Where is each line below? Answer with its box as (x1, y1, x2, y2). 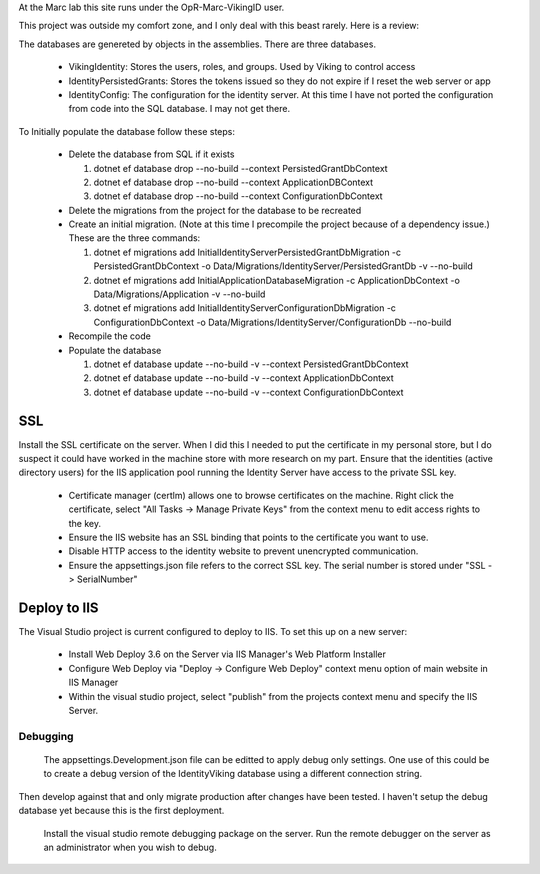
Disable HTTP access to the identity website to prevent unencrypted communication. (68, 545, 419, 557)
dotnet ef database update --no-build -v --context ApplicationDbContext (93, 372, 394, 384)
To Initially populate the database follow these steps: (18, 125, 235, 137)
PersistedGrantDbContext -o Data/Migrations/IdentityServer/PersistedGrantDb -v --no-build (93, 260, 474, 272)
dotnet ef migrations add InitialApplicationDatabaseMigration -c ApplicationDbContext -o (93, 274, 460, 286)
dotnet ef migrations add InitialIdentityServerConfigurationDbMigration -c (93, 302, 397, 314)
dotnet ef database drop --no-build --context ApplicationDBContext (93, 176, 374, 188)
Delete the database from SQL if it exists (68, 148, 235, 160)
